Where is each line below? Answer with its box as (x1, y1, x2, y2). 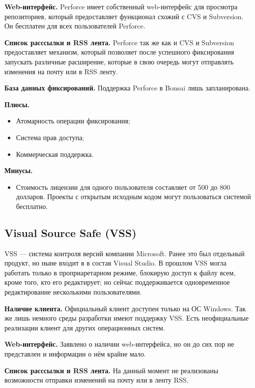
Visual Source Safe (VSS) (4, 225, 137, 240)
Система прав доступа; (16, 132, 85, 142)
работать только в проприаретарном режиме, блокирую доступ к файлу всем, (4, 267, 236, 277)
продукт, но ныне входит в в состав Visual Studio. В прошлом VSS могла (4, 258, 227, 268)
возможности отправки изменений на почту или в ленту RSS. (4, 375, 189, 385)
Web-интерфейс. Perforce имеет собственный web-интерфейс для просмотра (4, 1, 238, 11)
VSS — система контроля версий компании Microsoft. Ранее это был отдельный (4, 248, 245, 258)
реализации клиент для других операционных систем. (4, 322, 165, 332)
